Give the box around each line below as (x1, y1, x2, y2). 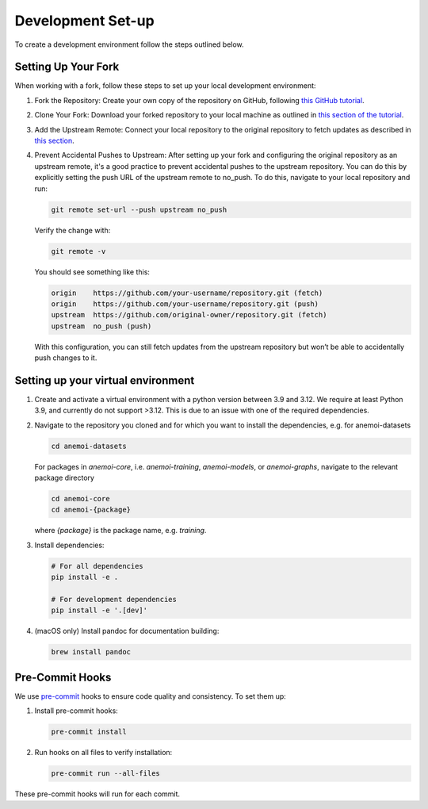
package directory (34, 473, 95, 483)
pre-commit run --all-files (51, 769, 160, 778)
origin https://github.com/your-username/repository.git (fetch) (51, 288, 323, 297)
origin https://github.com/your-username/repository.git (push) (51, 299, 319, 309)
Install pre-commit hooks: (34, 706, 118, 715)
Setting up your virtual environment (14, 374, 195, 387)
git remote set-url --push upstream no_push (51, 205, 227, 214)
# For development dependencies (51, 595, 178, 604)
